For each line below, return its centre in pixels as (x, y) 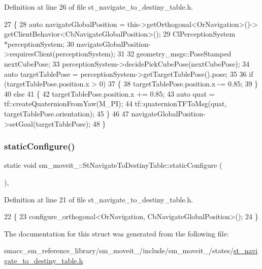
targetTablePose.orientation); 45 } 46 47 (67, 113)
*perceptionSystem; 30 (39, 43)
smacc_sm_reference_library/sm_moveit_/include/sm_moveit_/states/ (119, 250)
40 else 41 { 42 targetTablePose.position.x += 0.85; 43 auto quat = (109, 93)
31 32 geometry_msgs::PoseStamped (174, 54)
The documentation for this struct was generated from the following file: (117, 233)
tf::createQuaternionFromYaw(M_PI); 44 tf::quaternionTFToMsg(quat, (116, 103)
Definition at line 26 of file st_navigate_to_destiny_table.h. (99, 7)
